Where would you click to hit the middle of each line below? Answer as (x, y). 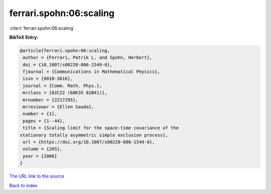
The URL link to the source (37, 176)
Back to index (23, 185)
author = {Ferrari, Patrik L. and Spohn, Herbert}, (88, 58)
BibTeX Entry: (24, 37)
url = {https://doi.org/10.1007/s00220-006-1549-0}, (89, 142)
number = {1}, (40, 114)
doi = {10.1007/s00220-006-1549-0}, (68, 65)
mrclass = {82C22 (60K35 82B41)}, (65, 93)
